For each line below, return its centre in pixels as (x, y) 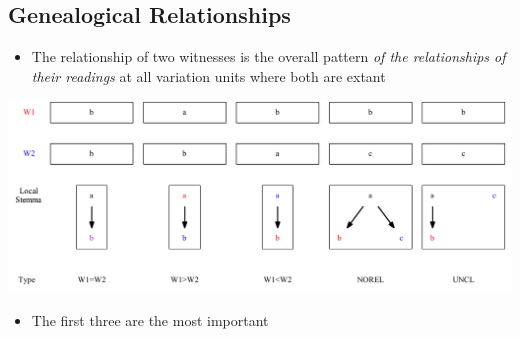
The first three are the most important (150, 320)
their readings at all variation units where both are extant (208, 75)
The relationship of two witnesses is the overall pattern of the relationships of (268, 56)
